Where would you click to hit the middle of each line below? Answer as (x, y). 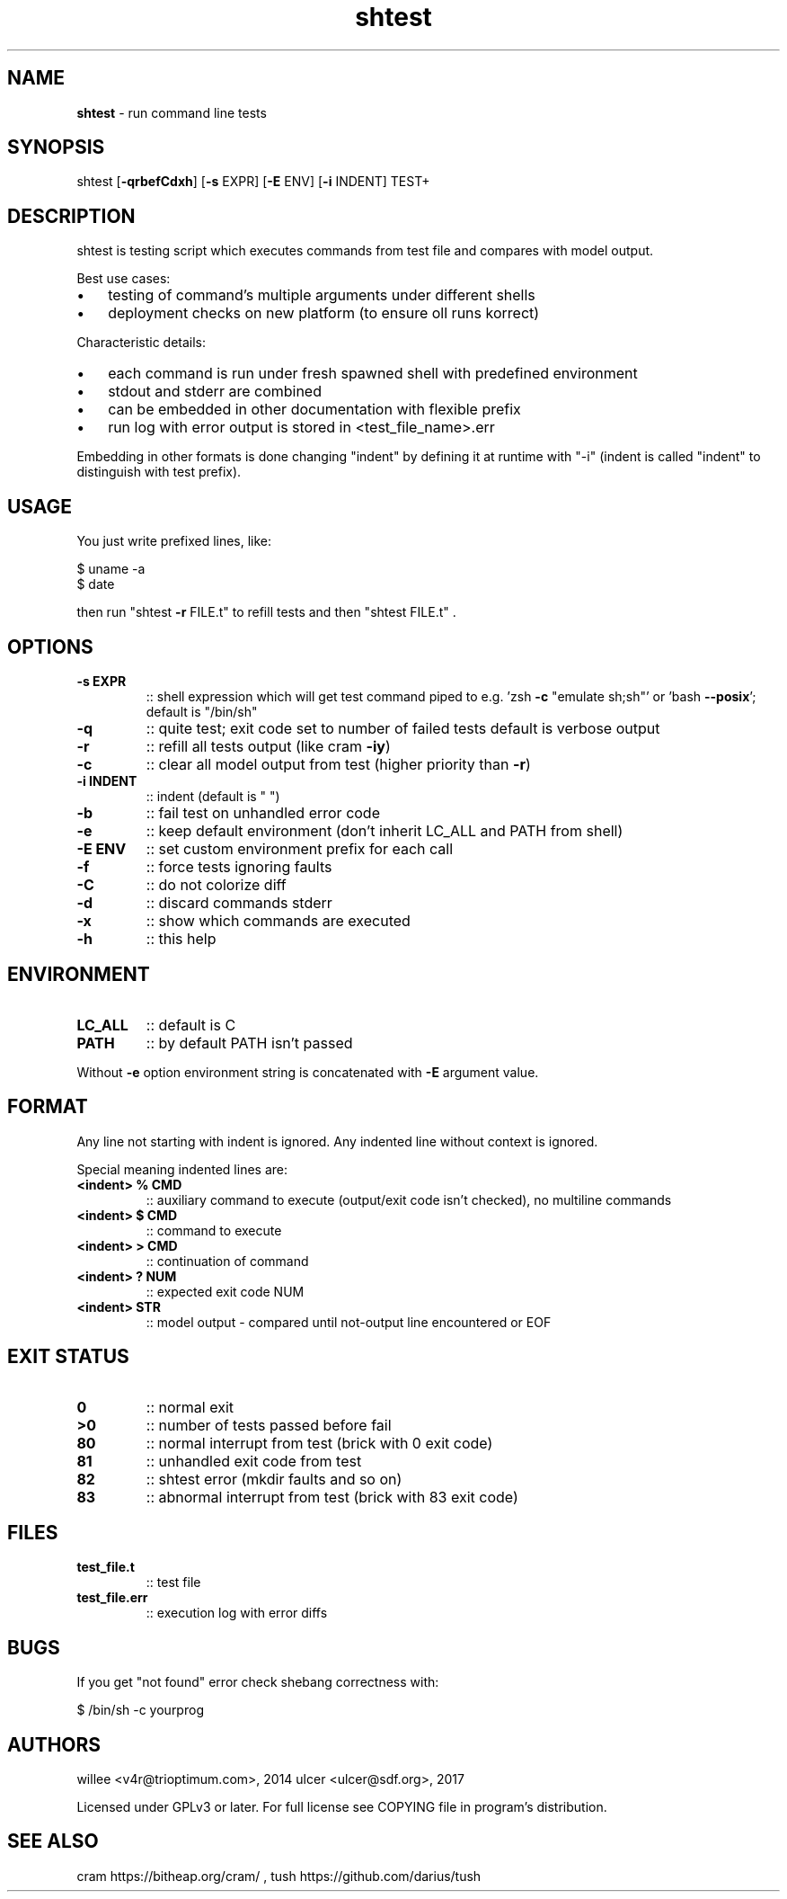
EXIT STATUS (68, 1357)
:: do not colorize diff (216, 884)
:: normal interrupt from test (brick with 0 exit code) (319, 1443)
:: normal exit (190, 1407)
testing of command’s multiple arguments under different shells (322, 295)
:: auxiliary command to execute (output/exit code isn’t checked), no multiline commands (409, 1199)
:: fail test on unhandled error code (263, 812)
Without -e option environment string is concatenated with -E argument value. (308, 1072)
